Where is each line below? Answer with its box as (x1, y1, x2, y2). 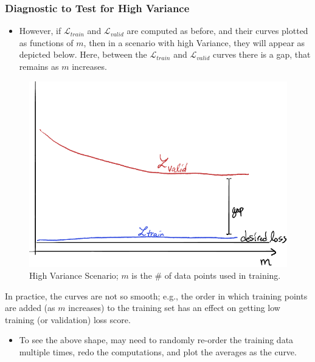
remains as (19, 60, 59, 72)
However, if (19, 24, 61, 37)
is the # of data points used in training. (131, 269, 281, 282)
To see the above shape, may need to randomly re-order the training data (19, 333, 294, 346)
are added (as (5, 301, 55, 314)
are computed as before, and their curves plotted (126, 24, 308, 37)
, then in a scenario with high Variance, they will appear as (83, 36, 305, 49)
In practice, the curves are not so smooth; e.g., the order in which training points (5, 289, 308, 302)
